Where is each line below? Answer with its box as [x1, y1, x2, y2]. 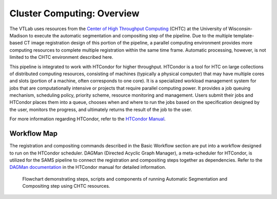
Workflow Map [9, 129, 58, 138]
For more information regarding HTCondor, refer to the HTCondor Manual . [9, 116, 166, 122]
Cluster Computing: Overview [9, 8, 140, 19]
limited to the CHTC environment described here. [9, 54, 113, 60]
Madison [9, 32, 28, 38]
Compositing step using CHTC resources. [22, 183, 110, 189]
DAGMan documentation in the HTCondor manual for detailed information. [9, 164, 166, 170]
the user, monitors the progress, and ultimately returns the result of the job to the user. [9, 106, 192, 113]
